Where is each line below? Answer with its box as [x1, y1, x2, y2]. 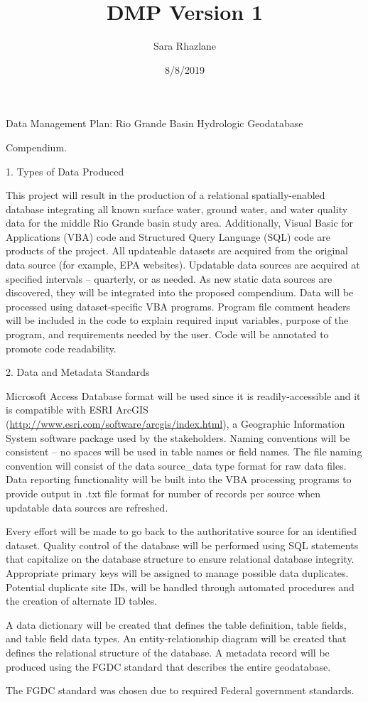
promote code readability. [6, 340, 117, 355]
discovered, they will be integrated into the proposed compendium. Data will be [6, 285, 354, 300]
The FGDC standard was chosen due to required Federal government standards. [6, 683, 355, 698]
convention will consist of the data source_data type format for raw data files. [6, 458, 347, 472]
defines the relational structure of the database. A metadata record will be [6, 644, 330, 659]
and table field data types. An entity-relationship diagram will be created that [6, 631, 347, 646]
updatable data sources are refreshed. [6, 499, 168, 514]
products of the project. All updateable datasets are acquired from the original [6, 243, 348, 258]
